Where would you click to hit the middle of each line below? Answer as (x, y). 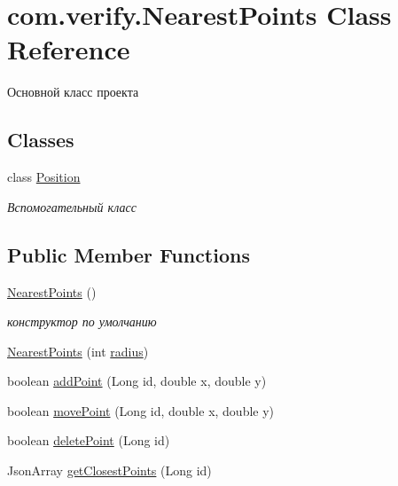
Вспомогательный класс (72, 206)
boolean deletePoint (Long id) (89, 440)
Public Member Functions (129, 254)
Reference (69, 49)
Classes (41, 140)
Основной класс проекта (73, 92)
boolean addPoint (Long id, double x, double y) (137, 381)
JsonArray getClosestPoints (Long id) (109, 470)
